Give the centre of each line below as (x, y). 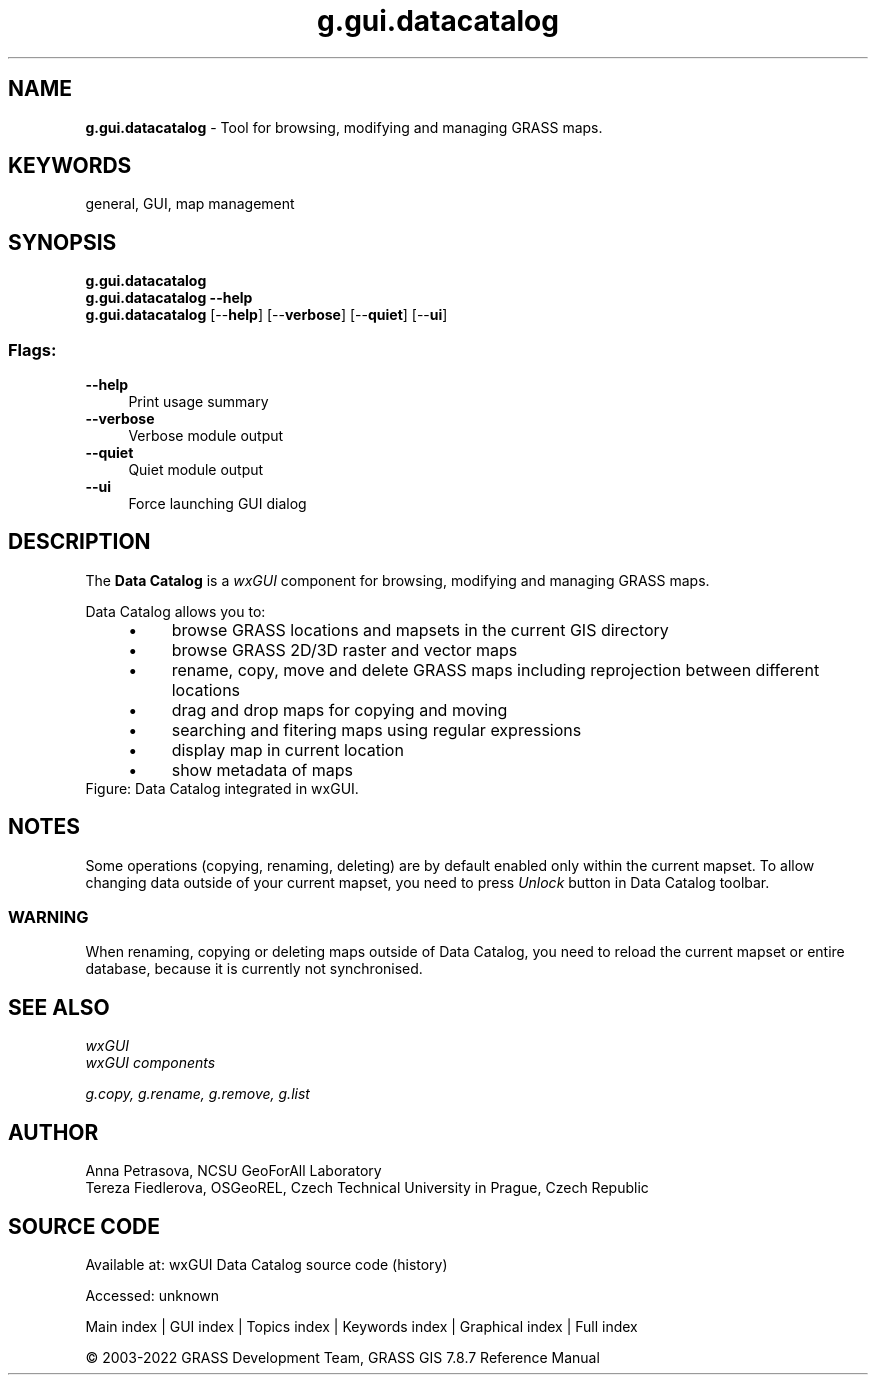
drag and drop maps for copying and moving (339, 709)
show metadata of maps (262, 769)
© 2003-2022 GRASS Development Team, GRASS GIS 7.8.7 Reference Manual (342, 1357)
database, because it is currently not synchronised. (254, 969)
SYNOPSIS (62, 242)
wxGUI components (150, 1063)
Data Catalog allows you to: (175, 611)
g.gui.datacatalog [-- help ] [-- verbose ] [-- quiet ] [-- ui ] (266, 315)
